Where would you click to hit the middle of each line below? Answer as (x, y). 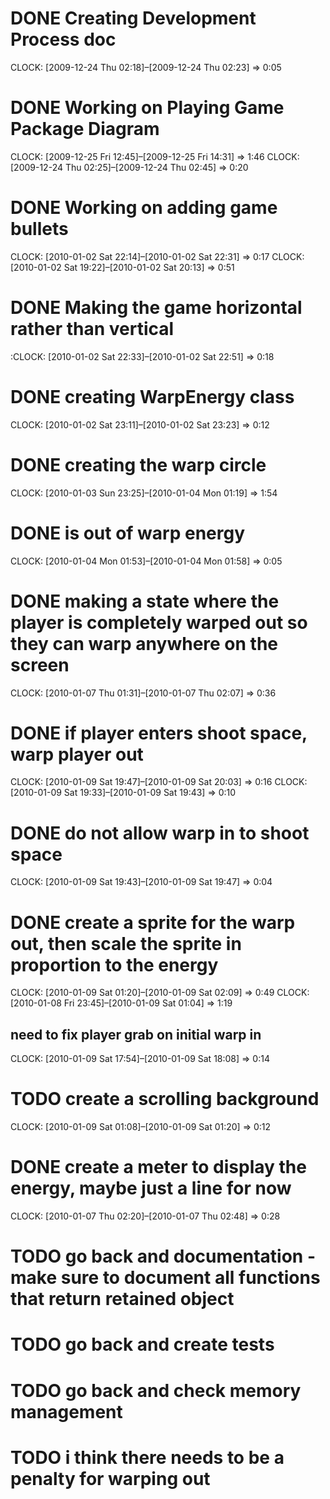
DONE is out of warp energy (128, 533)
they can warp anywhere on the (144, 643)
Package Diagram (85, 129)
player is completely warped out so (159, 622)
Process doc (63, 39)
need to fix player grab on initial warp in (136, 1034)
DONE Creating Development (133, 18)
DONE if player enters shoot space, (159, 733)
